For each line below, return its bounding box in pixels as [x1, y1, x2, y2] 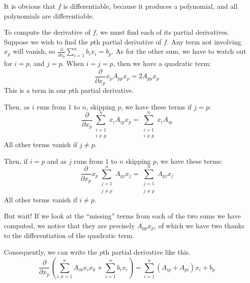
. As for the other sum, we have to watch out [111, 46, 247, 56]
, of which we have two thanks [154, 220, 245, 230]
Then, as [4, 101, 30, 111]
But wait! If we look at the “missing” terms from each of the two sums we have [4, 211, 241, 221]
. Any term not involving [167, 36, 241, 46]
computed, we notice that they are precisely [4, 220, 135, 230]
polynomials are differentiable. [4, 10, 94, 21]
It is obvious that [4, 1, 56, 11]
